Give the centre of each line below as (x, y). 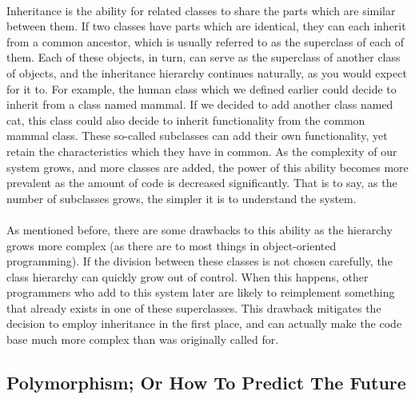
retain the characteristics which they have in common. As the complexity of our (202, 151)
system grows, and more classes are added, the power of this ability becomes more (207, 167)
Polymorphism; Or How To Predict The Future (206, 383)
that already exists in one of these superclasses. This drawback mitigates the (194, 307)
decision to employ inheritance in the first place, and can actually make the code (204, 323)
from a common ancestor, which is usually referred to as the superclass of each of (205, 41)
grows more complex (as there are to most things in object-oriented (172, 245)
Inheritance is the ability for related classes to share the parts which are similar (201, 10)
